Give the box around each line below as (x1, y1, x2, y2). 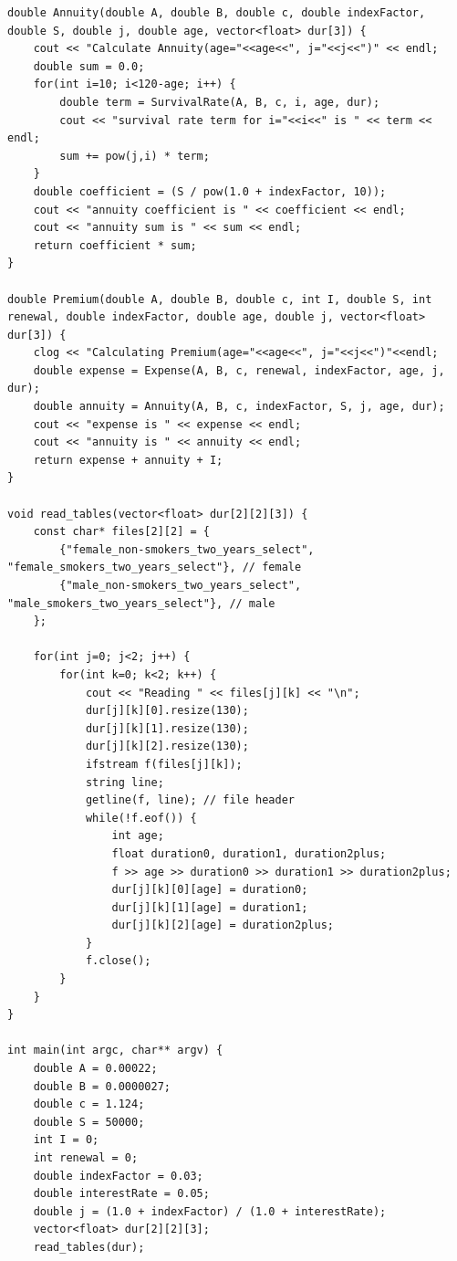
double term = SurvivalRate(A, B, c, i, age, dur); (59, 95, 380, 109)
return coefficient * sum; (33, 238, 197, 252)
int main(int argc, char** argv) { (7, 1044, 223, 1057)
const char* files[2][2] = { (33, 525, 210, 539)
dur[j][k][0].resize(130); (85, 704, 249, 718)
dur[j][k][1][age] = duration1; (111, 900, 308, 914)
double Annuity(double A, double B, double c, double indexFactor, (7, 6, 426, 19)
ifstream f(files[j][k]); (85, 757, 243, 771)
